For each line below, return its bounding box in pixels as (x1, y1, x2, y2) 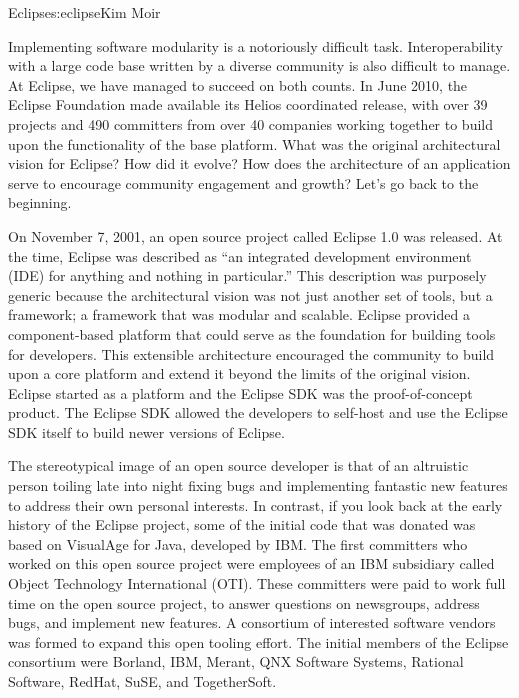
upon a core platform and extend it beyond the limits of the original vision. (8, 363, 471, 384)
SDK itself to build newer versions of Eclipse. (8, 421, 285, 442)
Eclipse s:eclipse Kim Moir (8, 2, 161, 22)
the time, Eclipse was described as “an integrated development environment (8, 245, 472, 266)
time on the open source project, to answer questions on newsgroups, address (8, 592, 480, 613)
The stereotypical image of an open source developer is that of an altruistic (8, 455, 469, 476)
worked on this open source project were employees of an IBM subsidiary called (8, 553, 495, 574)
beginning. (8, 192, 72, 213)
